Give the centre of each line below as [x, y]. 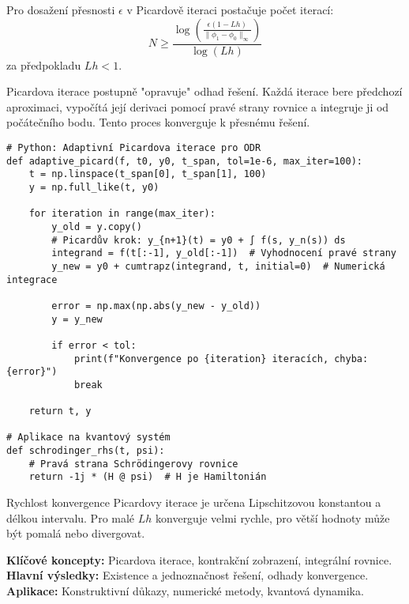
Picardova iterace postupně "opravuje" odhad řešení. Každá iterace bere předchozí [204, 91]
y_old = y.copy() [97, 226]
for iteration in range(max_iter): [122, 214]
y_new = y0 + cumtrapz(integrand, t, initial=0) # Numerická [218, 266]
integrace [32, 279]
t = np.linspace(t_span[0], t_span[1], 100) [148, 174]
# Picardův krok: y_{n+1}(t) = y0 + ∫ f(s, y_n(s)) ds [199, 240]
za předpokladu [44, 64]
